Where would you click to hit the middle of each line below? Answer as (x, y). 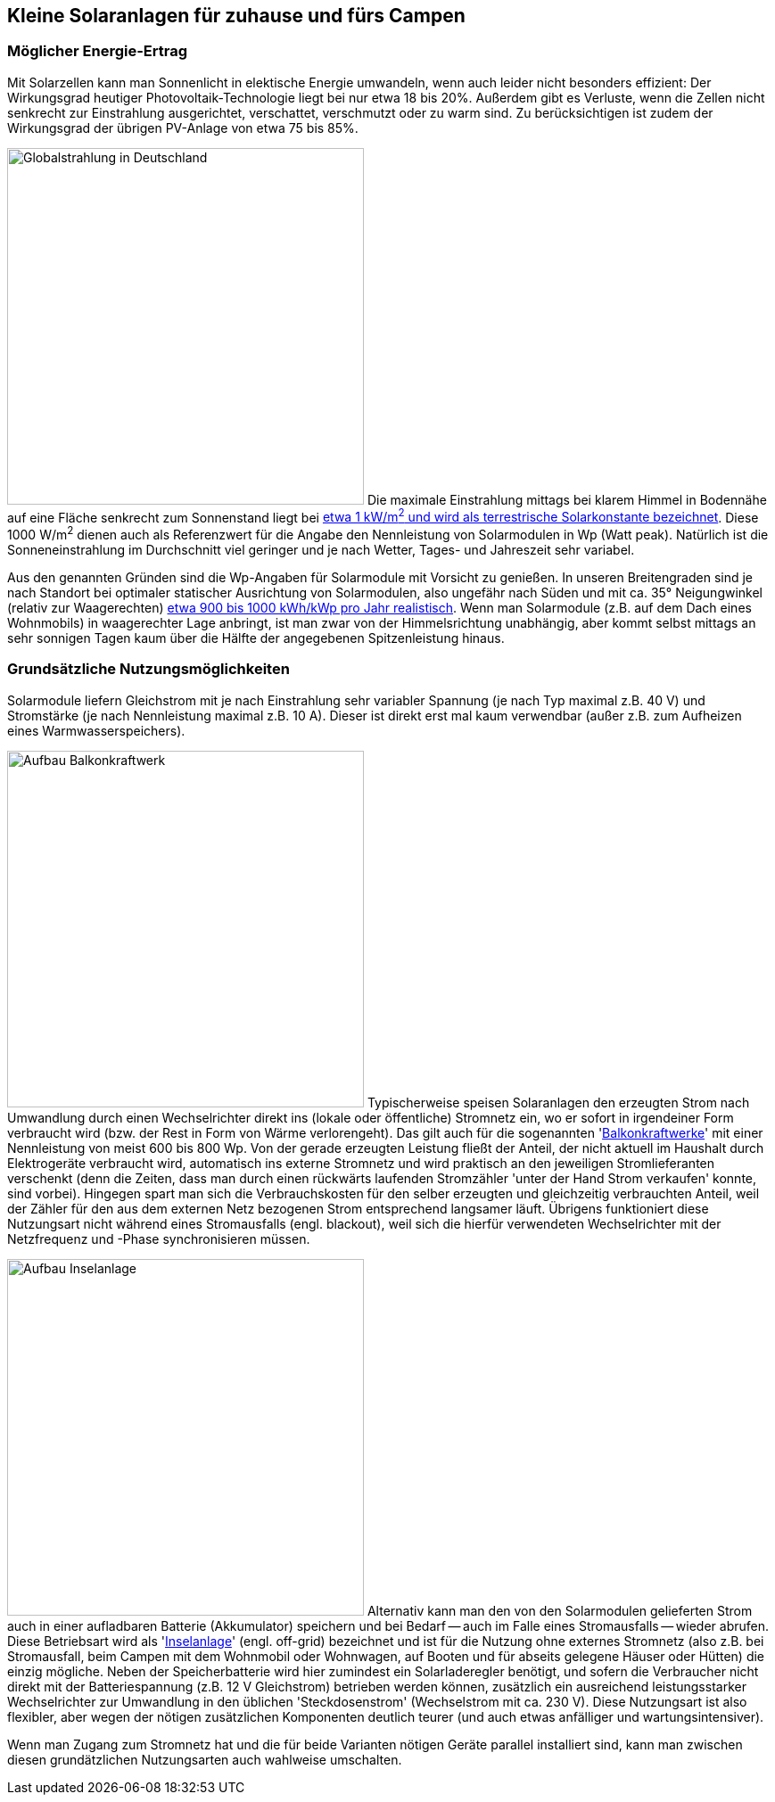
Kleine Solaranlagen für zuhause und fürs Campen (236, 16)
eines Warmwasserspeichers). (96, 730)
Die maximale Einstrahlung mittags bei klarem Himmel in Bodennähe (567, 499)
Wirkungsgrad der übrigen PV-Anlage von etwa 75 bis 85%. (183, 128)
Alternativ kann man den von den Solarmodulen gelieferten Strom (560, 1610)
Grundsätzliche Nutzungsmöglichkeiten (148, 669)
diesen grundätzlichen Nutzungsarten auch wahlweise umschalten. (205, 1759)
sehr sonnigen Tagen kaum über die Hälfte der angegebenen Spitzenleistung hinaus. (256, 638)
